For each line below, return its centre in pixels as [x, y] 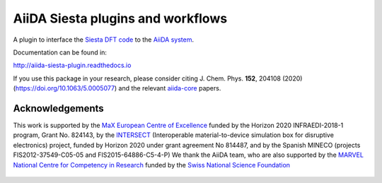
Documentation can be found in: [60, 52]
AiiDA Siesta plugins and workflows [120, 18]
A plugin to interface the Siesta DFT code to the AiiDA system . [104, 40]
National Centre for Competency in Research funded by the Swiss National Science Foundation [151, 165]
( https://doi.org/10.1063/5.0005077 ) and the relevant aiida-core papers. [117, 88]
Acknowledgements [58, 108]
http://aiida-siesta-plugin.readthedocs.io [72, 65]
